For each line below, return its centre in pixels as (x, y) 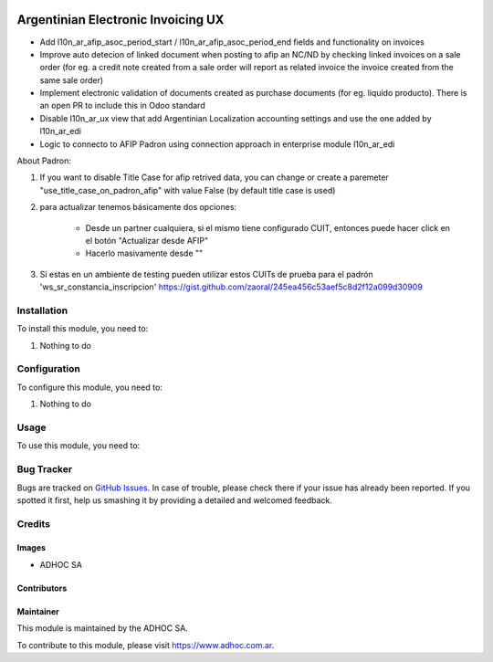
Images (31, 548)
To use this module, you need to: (79, 446)
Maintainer (38, 611)
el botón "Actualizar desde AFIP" (147, 240)
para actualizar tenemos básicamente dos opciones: (138, 207)
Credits (33, 523)
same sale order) (72, 80)
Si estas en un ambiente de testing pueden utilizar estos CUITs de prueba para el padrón (206, 274)
